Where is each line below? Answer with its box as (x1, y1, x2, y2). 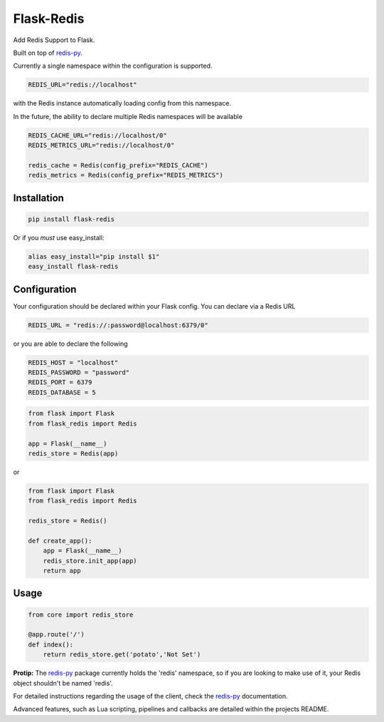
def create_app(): (28, 537, 92, 545)
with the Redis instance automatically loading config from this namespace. (13, 99, 231, 108)
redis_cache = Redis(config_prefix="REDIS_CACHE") (28, 161, 209, 169)
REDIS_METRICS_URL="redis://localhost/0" (28, 141, 175, 150)
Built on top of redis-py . (13, 48, 83, 57)
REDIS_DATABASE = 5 (28, 388, 96, 396)
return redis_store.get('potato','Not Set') (43, 651, 201, 659)
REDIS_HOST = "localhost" (28, 359, 119, 366)
